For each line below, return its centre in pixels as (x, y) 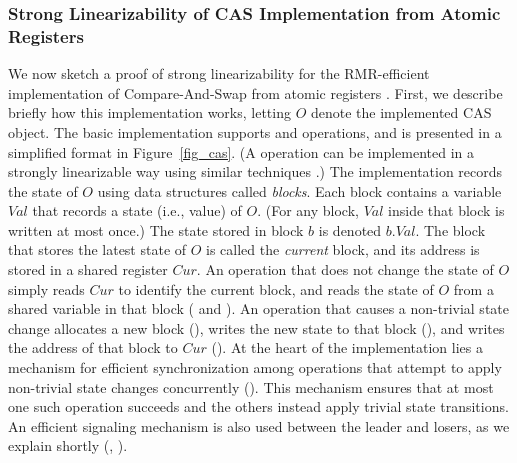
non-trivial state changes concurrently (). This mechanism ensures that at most (251, 386)
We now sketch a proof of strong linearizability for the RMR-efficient (219, 73)
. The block (450, 229)
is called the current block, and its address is (343, 249)
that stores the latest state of (97, 249)
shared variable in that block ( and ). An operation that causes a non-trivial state (258, 308)
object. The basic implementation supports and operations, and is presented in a (255, 131)
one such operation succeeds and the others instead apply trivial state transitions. (258, 406)
